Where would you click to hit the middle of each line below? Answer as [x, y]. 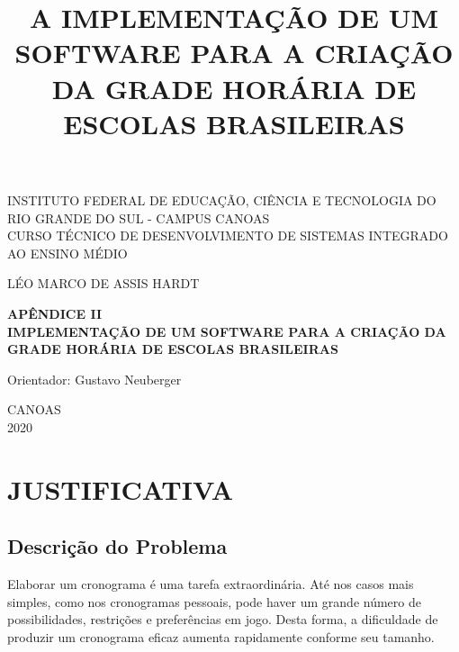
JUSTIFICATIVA [120, 489]
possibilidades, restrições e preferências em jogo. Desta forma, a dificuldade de [223, 619]
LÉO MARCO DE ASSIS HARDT [103, 283]
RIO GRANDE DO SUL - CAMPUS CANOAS [139, 217]
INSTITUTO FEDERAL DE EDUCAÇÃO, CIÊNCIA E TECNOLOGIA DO [222, 199]
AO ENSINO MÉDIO [67, 253]
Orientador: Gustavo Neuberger [94, 379]
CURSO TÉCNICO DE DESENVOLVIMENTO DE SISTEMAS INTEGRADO [228, 235]
